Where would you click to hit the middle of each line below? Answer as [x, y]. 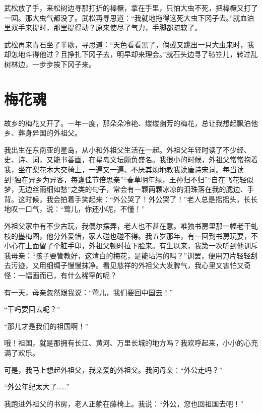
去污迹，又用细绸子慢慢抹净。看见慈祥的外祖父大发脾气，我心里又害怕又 [124, 265]
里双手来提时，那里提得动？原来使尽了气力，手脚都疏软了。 [103, 27]
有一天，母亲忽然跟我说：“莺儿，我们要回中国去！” [89, 292]
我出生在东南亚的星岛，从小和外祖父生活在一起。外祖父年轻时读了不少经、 [127, 149]
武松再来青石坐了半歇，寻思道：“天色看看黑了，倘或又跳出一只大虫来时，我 [129, 44]
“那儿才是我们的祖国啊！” [46, 326]
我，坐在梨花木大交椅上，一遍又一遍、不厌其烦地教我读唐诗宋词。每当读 [124, 169]
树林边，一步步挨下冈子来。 [50, 64]
